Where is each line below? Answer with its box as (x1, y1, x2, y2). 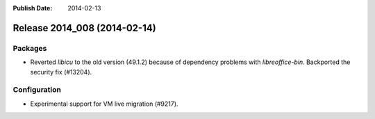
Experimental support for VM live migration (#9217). (30, 100, 178, 108)
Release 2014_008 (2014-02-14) (12, 22, 156, 34)
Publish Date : (12, 4, 53, 12)
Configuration (12, 85, 62, 95)
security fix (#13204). (30, 68, 92, 76)
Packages (12, 43, 47, 53)
